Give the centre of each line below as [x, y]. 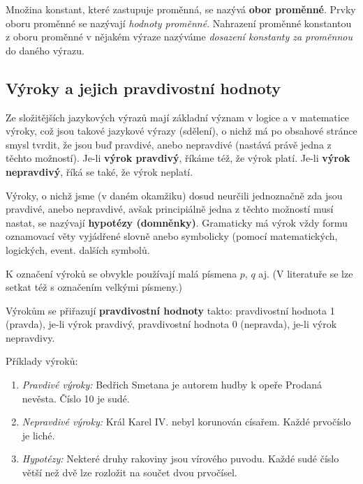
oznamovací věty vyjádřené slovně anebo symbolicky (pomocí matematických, [172, 236]
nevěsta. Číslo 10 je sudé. [76, 398]
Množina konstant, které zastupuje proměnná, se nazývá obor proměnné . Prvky [181, 9]
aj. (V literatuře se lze [306, 273]
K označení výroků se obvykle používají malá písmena [121, 273]
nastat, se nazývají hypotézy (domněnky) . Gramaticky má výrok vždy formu [177, 222]
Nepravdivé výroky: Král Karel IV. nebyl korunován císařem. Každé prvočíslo [186, 422]
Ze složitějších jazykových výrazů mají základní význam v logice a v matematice [178, 117]
